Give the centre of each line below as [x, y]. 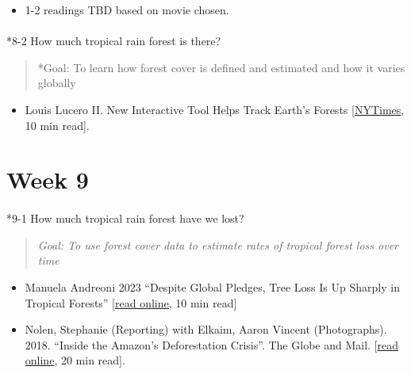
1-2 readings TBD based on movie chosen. [127, 10]
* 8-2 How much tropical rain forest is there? [114, 41]
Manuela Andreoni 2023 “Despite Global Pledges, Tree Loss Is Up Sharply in [212, 286]
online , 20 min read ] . [75, 360]
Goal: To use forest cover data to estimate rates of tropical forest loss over [218, 244]
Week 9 [48, 179]
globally [57, 83]
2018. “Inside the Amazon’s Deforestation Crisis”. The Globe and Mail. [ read [211, 344]
